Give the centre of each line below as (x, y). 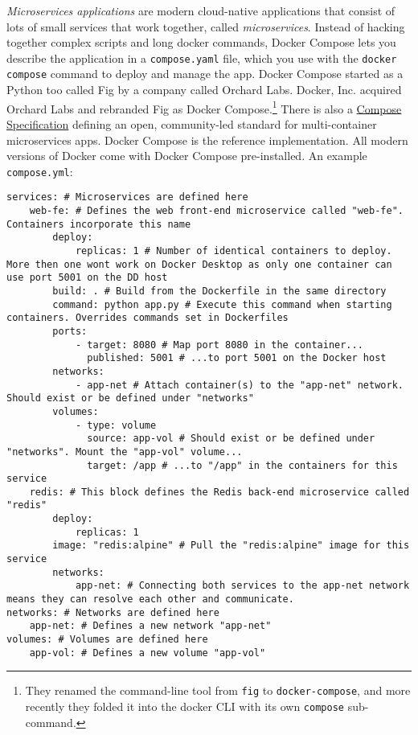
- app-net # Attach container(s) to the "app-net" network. (239, 385)
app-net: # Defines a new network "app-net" (150, 626)
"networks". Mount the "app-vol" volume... (125, 452)
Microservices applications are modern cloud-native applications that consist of (201, 10)
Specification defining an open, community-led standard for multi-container (192, 123)
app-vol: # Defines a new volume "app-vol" (148, 653)
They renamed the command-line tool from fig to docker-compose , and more (218, 690)
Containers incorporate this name (99, 224)
